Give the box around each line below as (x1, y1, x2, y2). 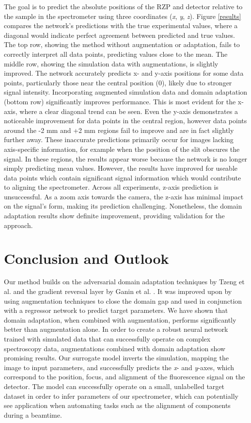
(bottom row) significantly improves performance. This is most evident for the (4, 96, 236, 106)
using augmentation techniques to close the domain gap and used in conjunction (4, 295, 242, 306)
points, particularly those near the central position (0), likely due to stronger (4, 77, 232, 87)
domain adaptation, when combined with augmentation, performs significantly (4, 314, 236, 325)
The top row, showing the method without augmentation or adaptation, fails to (4, 39, 240, 49)
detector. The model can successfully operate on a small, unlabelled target (4, 381, 225, 391)
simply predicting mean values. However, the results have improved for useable (4, 163, 237, 173)
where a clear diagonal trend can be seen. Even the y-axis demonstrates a (19, 106, 238, 116)
